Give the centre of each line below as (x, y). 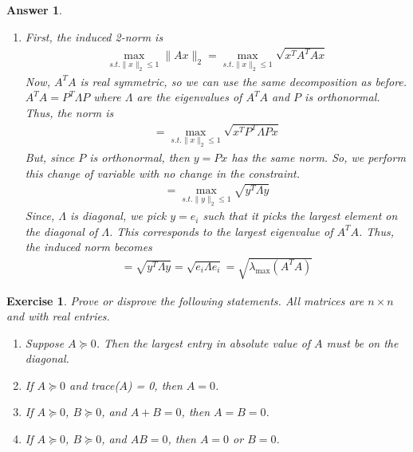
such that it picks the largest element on (300, 216)
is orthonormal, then (140, 157)
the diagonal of (61, 231)
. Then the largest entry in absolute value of (203, 342)
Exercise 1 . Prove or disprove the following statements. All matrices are (185, 300)
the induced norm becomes (88, 247)
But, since (50, 157)
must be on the (362, 342)
